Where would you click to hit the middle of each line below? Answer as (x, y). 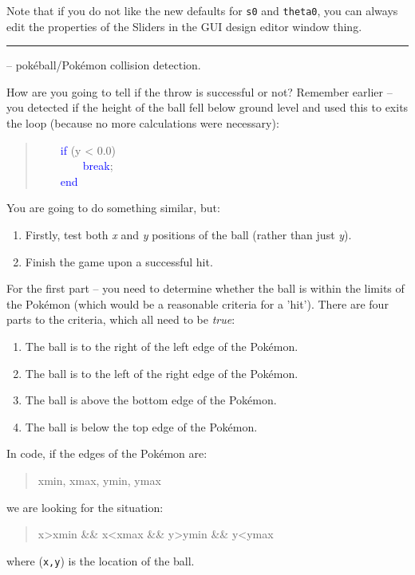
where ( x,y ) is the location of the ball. (101, 560)
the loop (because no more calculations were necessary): (143, 123)
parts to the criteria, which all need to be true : (121, 319)
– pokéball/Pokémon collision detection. (104, 65)
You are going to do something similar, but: (113, 208)
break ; (98, 165)
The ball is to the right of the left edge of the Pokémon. (162, 346)
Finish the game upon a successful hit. (119, 261)
